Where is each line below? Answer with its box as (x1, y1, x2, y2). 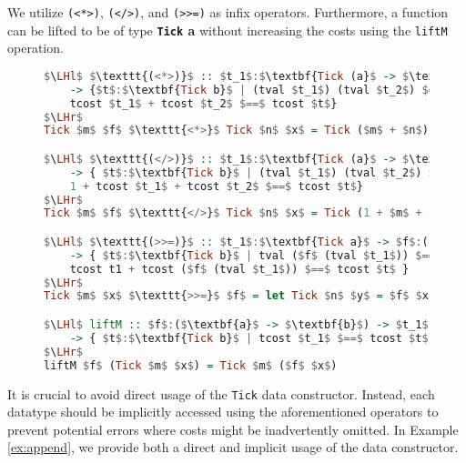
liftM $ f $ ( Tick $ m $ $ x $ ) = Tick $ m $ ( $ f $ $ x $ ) (44, 358, 338, 372)
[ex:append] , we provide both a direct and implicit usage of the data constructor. (7, 438, 459, 457)
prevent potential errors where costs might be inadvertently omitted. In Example (7, 419, 459, 438)
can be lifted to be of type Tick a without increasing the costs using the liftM (7, 20, 448, 39)
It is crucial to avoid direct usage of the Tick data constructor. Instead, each (7, 384, 435, 403)
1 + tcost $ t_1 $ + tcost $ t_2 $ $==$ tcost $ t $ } (69, 179, 364, 193)
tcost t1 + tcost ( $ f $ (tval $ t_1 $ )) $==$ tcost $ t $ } (69, 262, 410, 276)
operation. (7, 38, 64, 57)
